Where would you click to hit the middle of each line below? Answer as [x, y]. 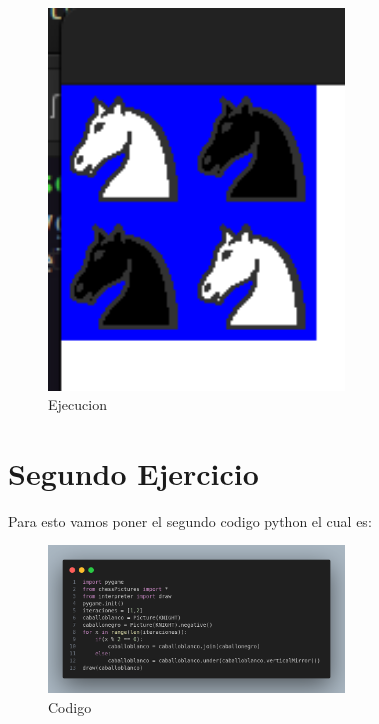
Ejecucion [77, 404]
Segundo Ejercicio [133, 472]
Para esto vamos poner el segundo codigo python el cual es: [190, 520]
